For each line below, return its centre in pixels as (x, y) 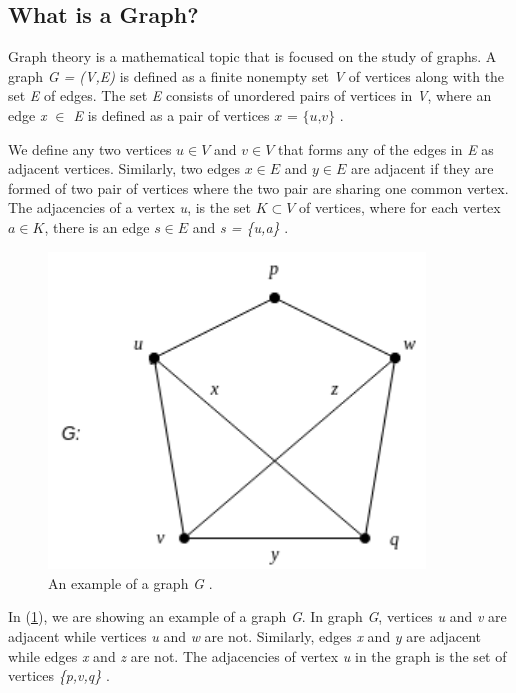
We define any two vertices (90, 148)
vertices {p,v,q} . (59, 675)
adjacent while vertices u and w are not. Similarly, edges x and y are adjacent (245, 636)
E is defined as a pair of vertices (171, 114)
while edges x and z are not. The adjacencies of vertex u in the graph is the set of (257, 655)
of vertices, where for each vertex (400, 207)
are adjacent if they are (422, 168)
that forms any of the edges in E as (386, 148)
